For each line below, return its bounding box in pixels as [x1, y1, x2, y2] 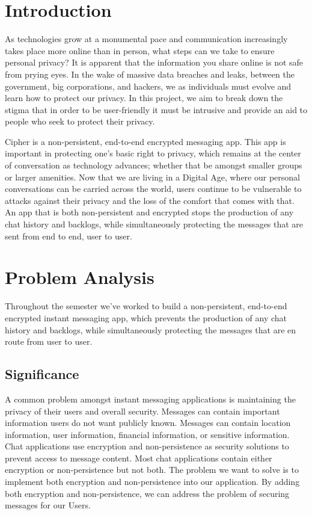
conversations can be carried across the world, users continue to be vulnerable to [5, 182, 302, 195]
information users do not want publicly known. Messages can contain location [5, 416, 291, 429]
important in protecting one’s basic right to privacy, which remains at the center [5, 147, 301, 159]
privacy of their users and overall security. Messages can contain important [5, 404, 280, 417]
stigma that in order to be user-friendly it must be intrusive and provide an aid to [5, 103, 308, 116]
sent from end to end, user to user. [5, 229, 132, 242]
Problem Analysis [5, 265, 154, 289]
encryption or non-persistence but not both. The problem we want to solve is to [5, 463, 299, 476]
